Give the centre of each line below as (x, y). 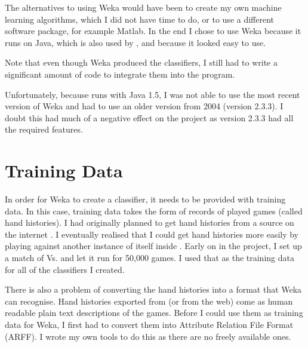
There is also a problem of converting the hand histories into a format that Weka (153, 289)
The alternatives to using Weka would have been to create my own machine (143, 7)
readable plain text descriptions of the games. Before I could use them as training (154, 313)
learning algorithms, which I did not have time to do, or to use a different (140, 19)
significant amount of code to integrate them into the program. (120, 74)
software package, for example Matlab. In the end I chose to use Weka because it (153, 31)
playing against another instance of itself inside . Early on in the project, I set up (153, 246)
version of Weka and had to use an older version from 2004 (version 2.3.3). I (144, 106)
